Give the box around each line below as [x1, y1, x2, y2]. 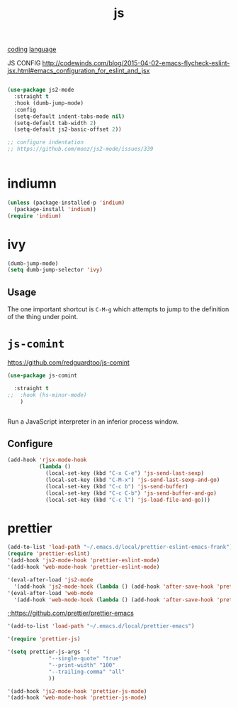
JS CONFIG [7, 59, 41, 68]
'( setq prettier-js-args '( [7, 648, 91, 655]
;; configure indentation [7, 139, 84, 146]
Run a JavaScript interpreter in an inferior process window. [7, 417, 179, 426]
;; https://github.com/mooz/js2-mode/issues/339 [7, 146, 154, 153]
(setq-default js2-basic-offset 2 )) [13, 126, 122, 133]
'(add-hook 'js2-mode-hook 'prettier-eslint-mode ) [7, 557, 160, 564]
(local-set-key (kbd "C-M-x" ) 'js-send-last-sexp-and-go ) [45, 476, 220, 483]
